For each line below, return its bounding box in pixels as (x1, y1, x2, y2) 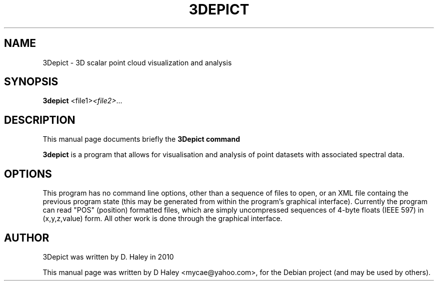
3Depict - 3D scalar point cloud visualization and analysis (42, 58, 232, 67)
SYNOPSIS (4, 75, 58, 88)
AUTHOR (4, 231, 49, 244)
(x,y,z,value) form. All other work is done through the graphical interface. (42, 214, 282, 223)
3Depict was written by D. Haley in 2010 (42, 252, 174, 261)
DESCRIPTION (4, 113, 75, 126)
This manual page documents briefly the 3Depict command (42, 135, 240, 144)
